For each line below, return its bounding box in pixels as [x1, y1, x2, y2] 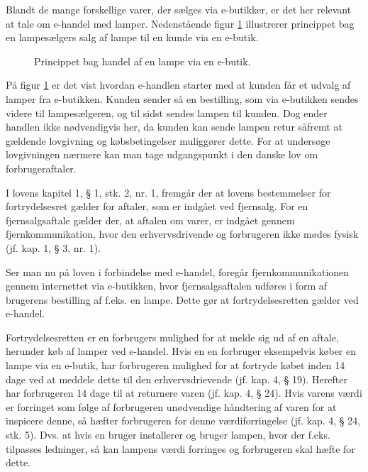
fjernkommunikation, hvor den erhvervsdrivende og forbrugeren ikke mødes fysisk [6, 226, 359, 241]
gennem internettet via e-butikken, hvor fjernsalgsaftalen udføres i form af [6, 278, 328, 293]
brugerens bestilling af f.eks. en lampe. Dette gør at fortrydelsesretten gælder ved [6, 292, 359, 307]
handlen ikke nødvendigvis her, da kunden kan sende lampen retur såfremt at [6, 119, 342, 134]
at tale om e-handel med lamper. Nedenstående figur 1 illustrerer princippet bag [6, 16, 355, 31]
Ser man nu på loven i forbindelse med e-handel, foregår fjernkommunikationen [6, 264, 350, 279]
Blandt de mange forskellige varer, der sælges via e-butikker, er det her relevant [6, 2, 352, 16]
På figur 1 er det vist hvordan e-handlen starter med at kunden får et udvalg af [6, 77, 351, 92]
